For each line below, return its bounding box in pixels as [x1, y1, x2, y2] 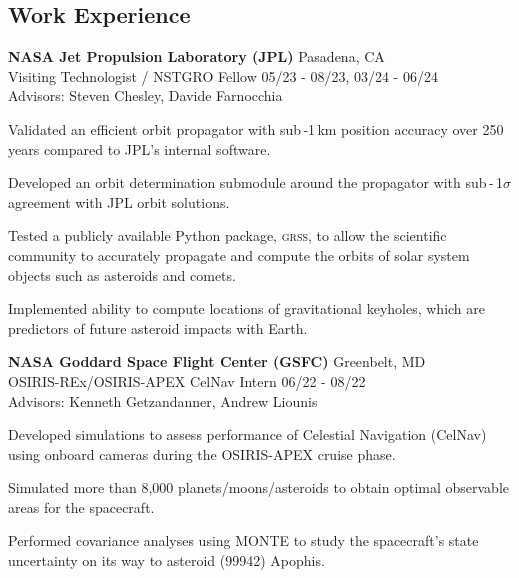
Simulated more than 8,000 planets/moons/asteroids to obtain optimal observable [8, 477, 510, 498]
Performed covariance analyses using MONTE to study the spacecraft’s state [8, 530, 479, 551]
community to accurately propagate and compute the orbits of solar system [8, 244, 470, 265]
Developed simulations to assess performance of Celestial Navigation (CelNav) [8, 424, 487, 445]
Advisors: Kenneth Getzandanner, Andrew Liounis [8, 390, 318, 411]
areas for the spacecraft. [8, 496, 155, 517]
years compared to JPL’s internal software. [8, 138, 271, 159]
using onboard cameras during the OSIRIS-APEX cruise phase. [8, 443, 396, 464]
